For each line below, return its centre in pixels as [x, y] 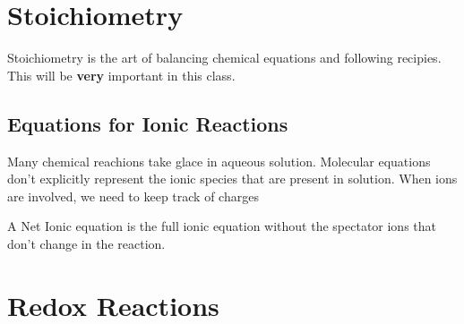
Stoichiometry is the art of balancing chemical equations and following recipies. [224, 58]
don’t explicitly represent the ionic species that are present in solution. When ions [232, 179]
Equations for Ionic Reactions [148, 123]
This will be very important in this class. [121, 75]
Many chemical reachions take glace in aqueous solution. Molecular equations [219, 161]
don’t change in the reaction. [86, 243]
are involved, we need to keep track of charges [133, 196]
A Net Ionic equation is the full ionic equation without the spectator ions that [222, 226]
